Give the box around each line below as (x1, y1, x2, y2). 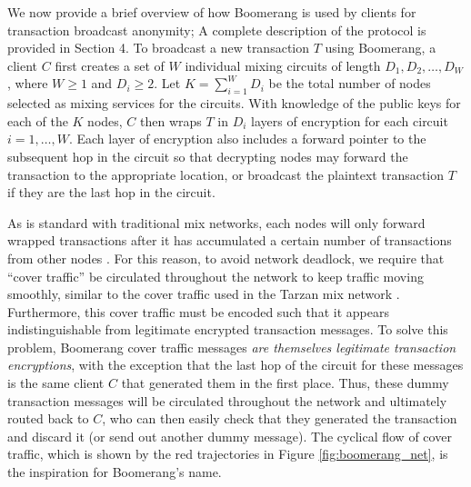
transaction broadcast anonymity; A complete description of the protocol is (7, 20, 426, 39)
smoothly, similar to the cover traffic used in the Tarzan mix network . (7, 284, 400, 303)
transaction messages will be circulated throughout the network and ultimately (7, 391, 447, 410)
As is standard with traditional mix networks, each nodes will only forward (7, 213, 426, 232)
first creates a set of (55, 55, 165, 75)
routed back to (7, 409, 89, 428)
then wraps (140, 111, 202, 130)
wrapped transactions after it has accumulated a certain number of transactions (7, 231, 452, 250)
